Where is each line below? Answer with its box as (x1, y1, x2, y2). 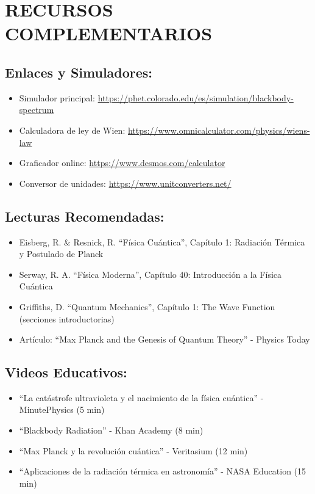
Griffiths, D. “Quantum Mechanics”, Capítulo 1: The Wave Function (19, 300, 275, 313)
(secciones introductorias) (19, 312, 115, 325)
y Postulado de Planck (19, 247, 104, 260)
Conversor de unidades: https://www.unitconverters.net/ (19, 176, 232, 189)
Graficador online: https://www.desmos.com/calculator (19, 156, 225, 169)
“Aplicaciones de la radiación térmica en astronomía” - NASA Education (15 (19, 465, 306, 478)
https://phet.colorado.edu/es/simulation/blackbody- (97, 91, 294, 104)
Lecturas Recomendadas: (5, 206, 165, 225)
